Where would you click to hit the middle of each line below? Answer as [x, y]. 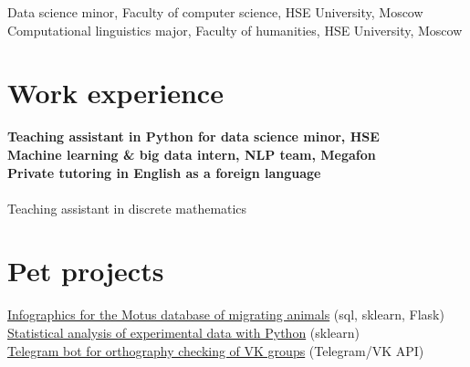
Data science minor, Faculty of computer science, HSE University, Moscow [215, 12]
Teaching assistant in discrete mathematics [127, 208]
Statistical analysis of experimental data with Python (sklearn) [184, 332]
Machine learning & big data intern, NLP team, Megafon [192, 154]
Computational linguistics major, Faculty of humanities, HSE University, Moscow [235, 30]
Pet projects [86, 271]
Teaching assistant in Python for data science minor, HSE [193, 136]
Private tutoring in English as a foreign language [164, 172]
